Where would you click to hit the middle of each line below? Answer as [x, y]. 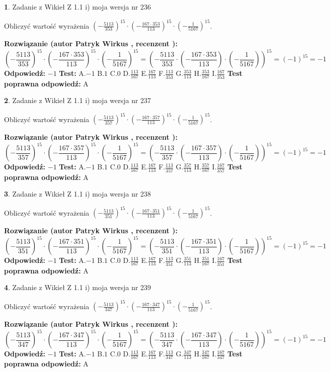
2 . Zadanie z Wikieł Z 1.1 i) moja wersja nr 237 [78, 100]
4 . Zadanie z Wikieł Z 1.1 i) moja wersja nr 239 [78, 287]
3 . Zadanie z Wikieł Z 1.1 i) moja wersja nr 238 [78, 194]
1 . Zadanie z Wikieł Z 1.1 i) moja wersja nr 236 [78, 7]
